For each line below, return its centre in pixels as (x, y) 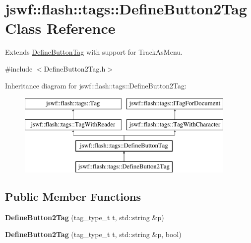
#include (19, 68)
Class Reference (60, 28)
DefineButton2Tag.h (75, 68)
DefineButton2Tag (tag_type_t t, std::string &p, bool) (93, 234)
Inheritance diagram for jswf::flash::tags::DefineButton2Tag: (96, 85)
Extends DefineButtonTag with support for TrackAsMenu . (94, 52)
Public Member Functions (73, 197)
